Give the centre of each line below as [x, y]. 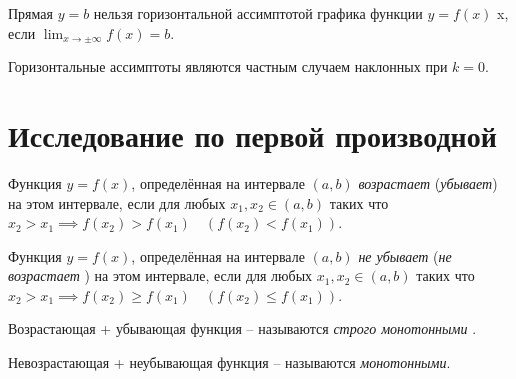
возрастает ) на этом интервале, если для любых [160, 275]
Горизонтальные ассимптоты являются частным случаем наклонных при [228, 66]
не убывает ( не [405, 255]
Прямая [30, 13]
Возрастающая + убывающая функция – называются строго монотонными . [242, 328]
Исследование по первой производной [252, 134]
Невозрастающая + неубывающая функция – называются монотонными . [229, 362]
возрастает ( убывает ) [428, 182]
